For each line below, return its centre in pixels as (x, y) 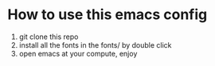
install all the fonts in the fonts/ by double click (95, 45)
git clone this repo (49, 37)
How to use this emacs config (107, 15)
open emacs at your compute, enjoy (78, 53)
